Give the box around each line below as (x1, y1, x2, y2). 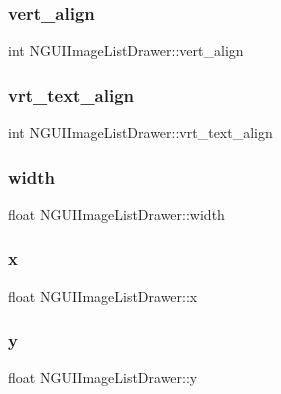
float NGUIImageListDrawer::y (8, 367, 198, 388)
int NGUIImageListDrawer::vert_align (8, 40, 244, 61)
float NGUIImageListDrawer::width (8, 203, 225, 224)
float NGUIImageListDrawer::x (8, 285, 198, 306)
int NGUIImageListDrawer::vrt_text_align (8, 122, 273, 143)
